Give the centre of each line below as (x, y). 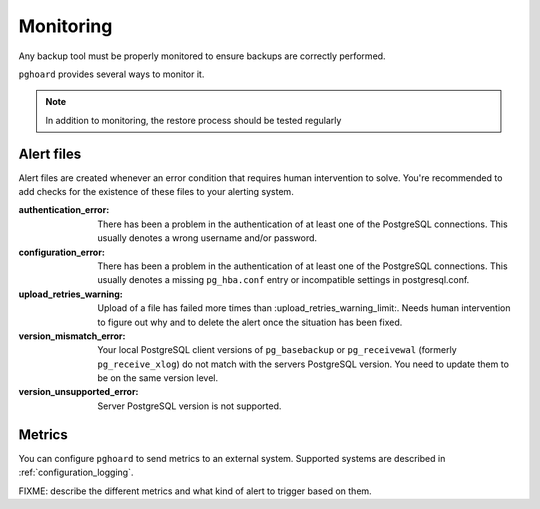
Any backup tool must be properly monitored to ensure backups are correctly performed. (202, 56)
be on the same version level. (158, 378)
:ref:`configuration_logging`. (76, 472)
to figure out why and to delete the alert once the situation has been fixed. (250, 322)
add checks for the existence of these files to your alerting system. (156, 192)
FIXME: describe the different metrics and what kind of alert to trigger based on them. (195, 491)
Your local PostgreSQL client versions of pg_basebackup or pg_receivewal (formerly (277, 350)
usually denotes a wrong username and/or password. (207, 238)
